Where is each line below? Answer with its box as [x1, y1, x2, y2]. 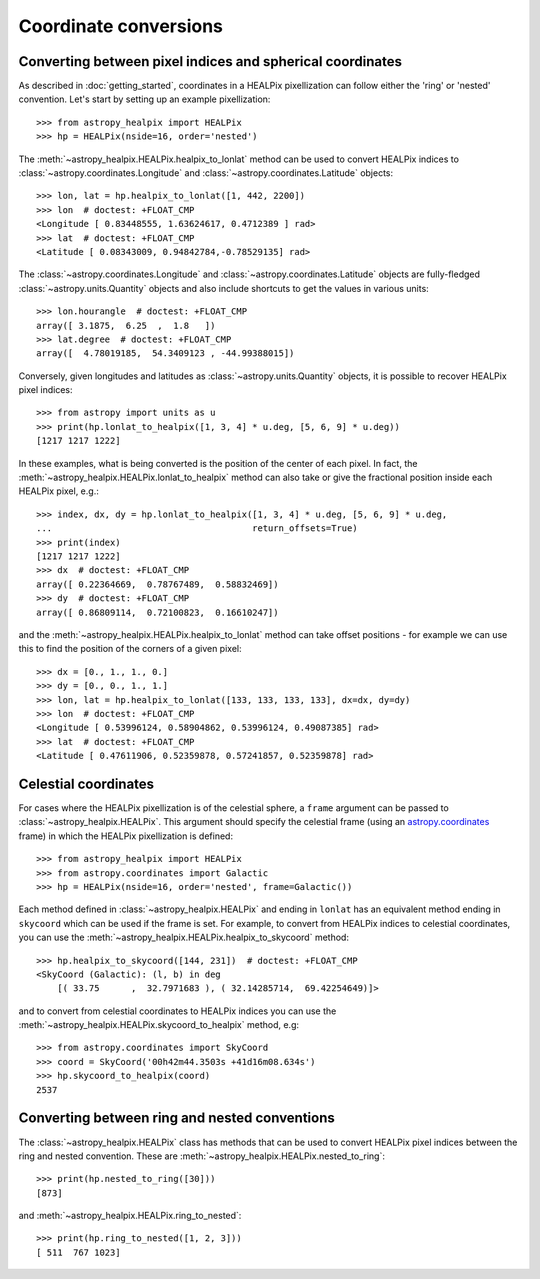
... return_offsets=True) [36, 523, 359, 534]
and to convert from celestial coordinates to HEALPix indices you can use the [18, 1005, 337, 1017]
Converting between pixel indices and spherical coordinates [18, 53, 403, 70]
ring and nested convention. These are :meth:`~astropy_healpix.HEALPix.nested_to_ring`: [18, 1150, 385, 1162]
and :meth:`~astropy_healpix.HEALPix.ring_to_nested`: [18, 1210, 242, 1222]
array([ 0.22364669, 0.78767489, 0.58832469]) [36, 578, 279, 590]
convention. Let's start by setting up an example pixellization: [18, 93, 271, 105]
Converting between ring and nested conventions [18, 1110, 335, 1127]
